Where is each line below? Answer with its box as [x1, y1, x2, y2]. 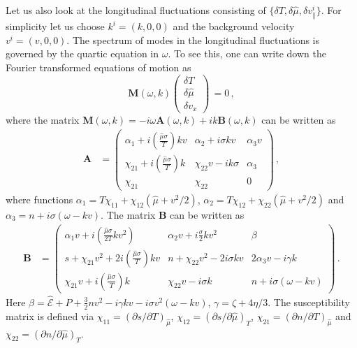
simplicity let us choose [6, 19, 105, 34]
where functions [6, 191, 73, 206]
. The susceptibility [268, 294, 350, 309]
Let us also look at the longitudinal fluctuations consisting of [6, 3, 266, 17]
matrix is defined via [6, 308, 94, 323]
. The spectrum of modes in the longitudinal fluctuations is [66, 32, 320, 47]
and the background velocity [173, 19, 295, 34]
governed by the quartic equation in [6, 46, 159, 61]
